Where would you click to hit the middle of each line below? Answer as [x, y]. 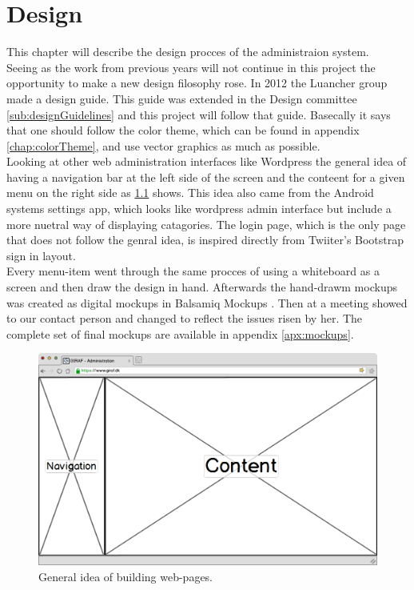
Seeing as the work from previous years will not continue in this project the [191, 67]
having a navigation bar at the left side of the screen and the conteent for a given [206, 177]
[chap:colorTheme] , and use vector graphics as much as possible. [163, 145]
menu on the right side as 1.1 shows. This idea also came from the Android [190, 193]
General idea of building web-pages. [126, 576]
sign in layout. [41, 255]
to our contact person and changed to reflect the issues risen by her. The [185, 318]
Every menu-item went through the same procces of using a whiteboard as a [193, 271]
